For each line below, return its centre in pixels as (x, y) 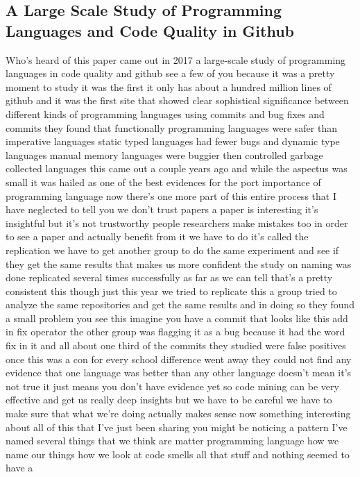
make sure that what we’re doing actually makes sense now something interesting (178, 413)
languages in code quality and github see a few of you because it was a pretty (170, 73)
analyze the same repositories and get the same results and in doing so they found (180, 304)
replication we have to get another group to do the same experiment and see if (172, 250)
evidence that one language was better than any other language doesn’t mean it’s (179, 373)
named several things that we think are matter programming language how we (172, 441)
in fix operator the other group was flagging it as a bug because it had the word (175, 332)
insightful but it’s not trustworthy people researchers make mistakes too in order (177, 223)
